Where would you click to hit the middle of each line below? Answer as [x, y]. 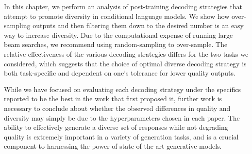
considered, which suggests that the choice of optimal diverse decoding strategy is [125, 63]
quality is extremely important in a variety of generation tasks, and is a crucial [121, 136]
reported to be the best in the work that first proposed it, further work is [113, 99]
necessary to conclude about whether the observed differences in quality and [117, 108]
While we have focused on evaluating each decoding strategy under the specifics [123, 89]
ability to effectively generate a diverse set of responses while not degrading [116, 127]
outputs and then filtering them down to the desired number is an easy [138, 25]
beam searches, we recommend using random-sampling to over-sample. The [116, 44]
